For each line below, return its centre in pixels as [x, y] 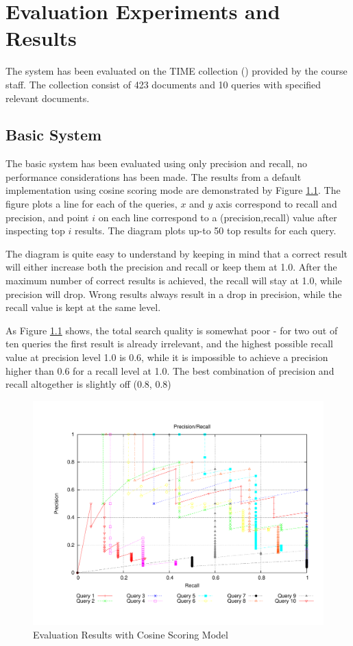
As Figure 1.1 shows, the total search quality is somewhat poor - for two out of [172, 330]
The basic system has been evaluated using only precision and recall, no [156, 163]
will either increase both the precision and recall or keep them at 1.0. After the [171, 267]
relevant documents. [48, 98]
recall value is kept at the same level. [83, 307]
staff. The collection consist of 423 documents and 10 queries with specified [163, 84]
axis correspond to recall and [276, 204]
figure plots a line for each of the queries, [92, 204]
